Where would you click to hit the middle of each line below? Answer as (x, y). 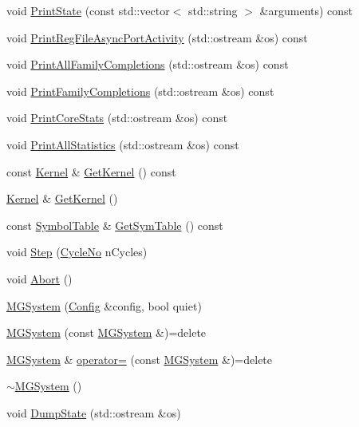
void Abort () (39, 278)
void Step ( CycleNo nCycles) (77, 252)
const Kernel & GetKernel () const (91, 171)
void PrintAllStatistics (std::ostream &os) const (123, 144)
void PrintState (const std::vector (88, 10)
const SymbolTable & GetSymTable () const (115, 225)
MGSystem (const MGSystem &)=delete (107, 332)
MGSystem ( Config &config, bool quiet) (104, 305)
